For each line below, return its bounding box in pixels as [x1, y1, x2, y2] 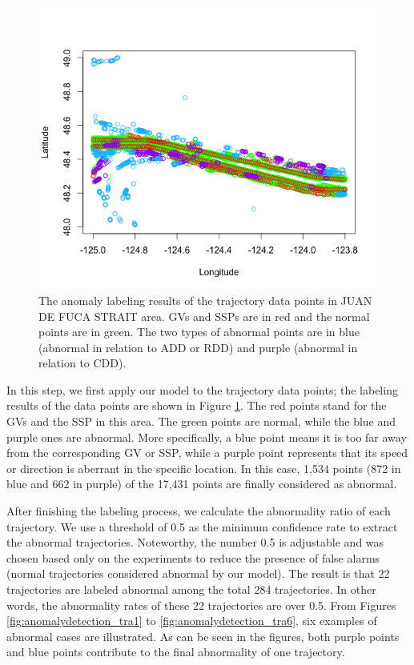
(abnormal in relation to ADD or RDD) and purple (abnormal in [38, 339, 358, 355]
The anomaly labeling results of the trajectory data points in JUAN [38, 291, 372, 308]
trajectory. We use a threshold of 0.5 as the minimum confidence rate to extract [6, 518, 398, 535]
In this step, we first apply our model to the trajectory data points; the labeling [6, 381, 398, 398]
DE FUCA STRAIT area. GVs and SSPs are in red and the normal [38, 307, 370, 324]
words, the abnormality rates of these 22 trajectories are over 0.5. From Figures [6, 596, 396, 613]
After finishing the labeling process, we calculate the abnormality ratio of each [6, 503, 391, 519]
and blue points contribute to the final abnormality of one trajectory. [6, 643, 345, 660]
